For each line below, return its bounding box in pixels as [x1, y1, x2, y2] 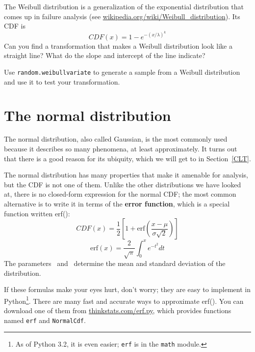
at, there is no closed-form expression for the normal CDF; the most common [4, 189, 236, 199]
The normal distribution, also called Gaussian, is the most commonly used [4, 134, 228, 144]
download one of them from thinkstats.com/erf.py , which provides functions [4, 305, 231, 316]
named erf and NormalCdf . [4, 315, 86, 325]
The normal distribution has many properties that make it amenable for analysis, [4, 170, 248, 180]
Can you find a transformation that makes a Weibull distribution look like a [4, 40, 232, 51]
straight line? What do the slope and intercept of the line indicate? [4, 50, 205, 60]
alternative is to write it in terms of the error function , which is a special [4, 198, 230, 208]
